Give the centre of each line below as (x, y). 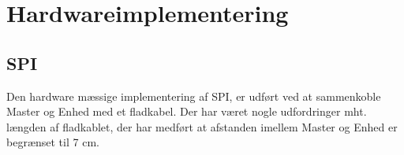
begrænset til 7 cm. (53, 142)
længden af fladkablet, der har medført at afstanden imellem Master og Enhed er (202, 126)
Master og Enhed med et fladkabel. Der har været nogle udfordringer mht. (187, 111)
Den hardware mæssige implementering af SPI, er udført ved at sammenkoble (194, 96)
